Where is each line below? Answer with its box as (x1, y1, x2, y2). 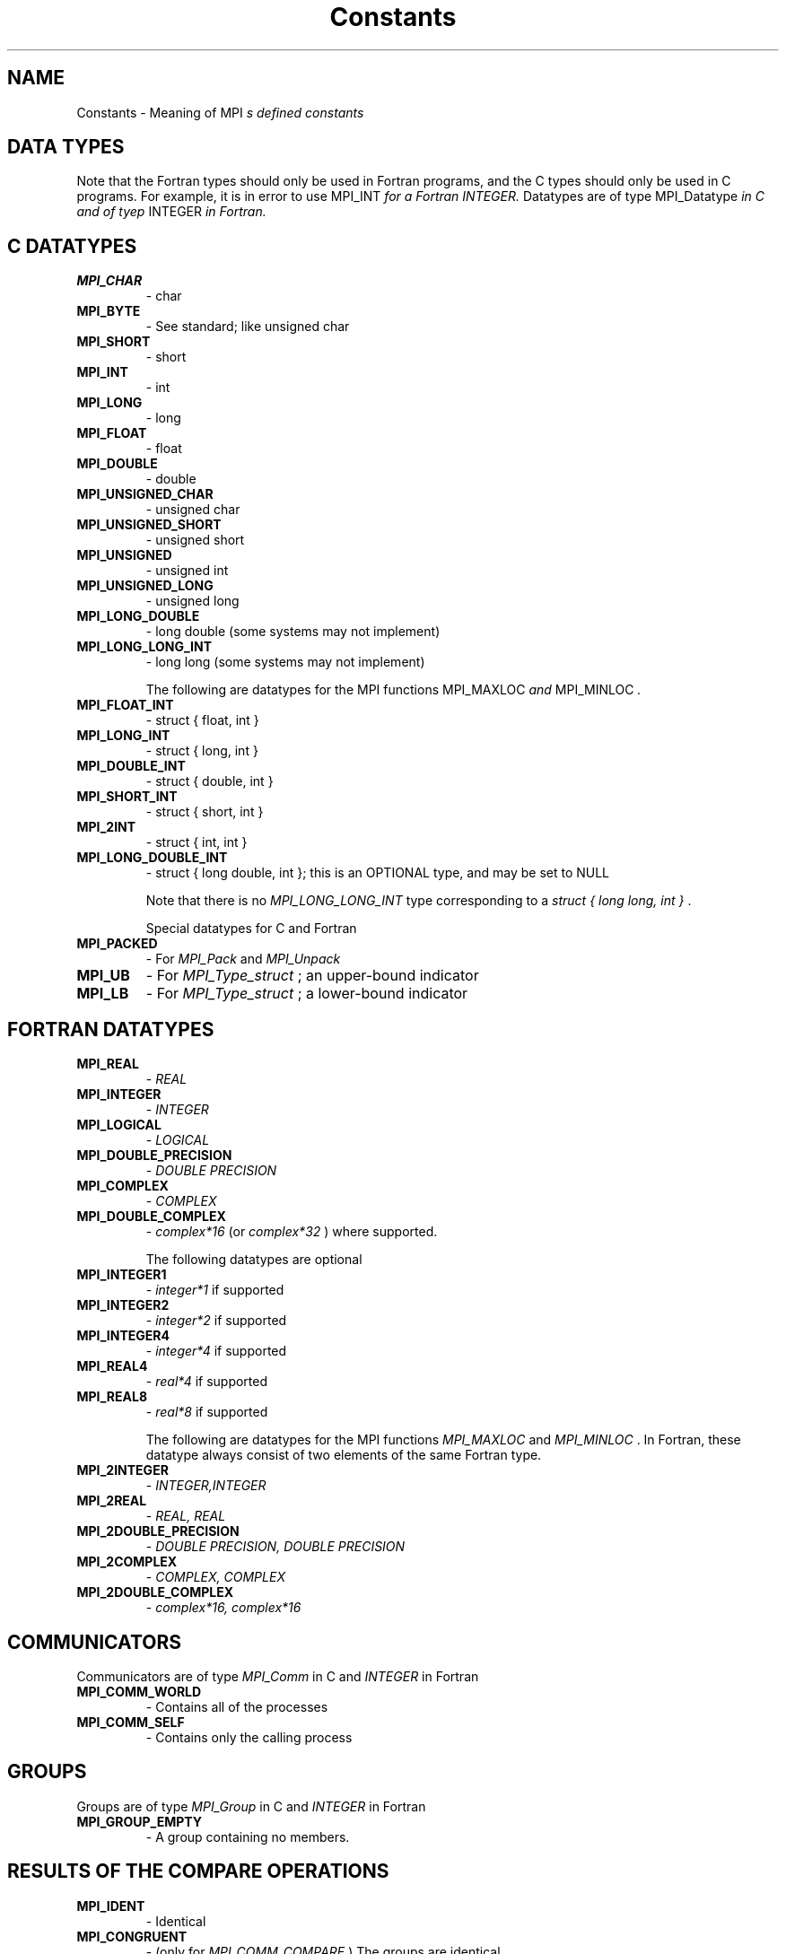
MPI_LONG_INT (76, 728, 170, 744)
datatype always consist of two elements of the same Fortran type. (145, 1447, 542, 1463)
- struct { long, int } (145, 743, 258, 759)
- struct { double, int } (145, 773, 274, 789)
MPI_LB (76, 984, 129, 1003)
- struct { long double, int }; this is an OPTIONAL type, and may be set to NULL (145, 865, 610, 881)
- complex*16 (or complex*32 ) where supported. (145, 1224, 438, 1240)
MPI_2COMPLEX (76, 1554, 178, 1570)
